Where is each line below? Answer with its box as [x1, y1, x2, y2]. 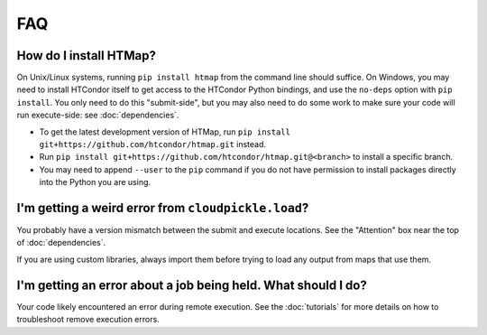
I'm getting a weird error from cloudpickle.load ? [16, 200, 309, 216]
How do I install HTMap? [16, 48, 157, 63]
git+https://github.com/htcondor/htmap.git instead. [39, 139, 266, 150]
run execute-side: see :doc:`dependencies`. [16, 109, 179, 121]
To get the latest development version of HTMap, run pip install [39, 126, 290, 137]
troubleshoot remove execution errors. [16, 314, 160, 325]
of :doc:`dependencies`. [16, 237, 106, 248]
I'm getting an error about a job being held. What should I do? [16, 277, 367, 293]
